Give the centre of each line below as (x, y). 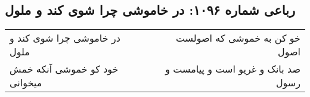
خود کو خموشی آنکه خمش (64, 69)
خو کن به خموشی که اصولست (238, 38)
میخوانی (26, 83)
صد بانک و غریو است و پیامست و (233, 69)
